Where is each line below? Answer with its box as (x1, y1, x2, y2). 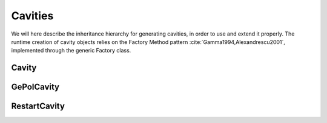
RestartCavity (11, 101, 65, 112)
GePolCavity (11, 82, 60, 92)
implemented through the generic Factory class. (11, 47, 131, 54)
